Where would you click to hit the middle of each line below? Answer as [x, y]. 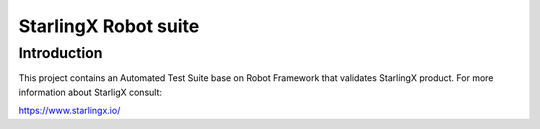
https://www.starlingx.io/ [69, 111]
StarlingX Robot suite [109, 26]
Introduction [60, 53]
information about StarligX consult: [90, 92]
